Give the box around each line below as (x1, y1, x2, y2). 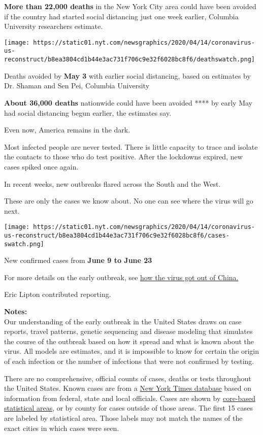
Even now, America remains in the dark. (4, 124, 130, 135)
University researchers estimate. (4, 21, 103, 31)
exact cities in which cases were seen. (4, 422, 119, 433)
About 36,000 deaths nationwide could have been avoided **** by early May (4, 97, 253, 108)
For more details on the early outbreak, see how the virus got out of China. (4, 272, 239, 282)
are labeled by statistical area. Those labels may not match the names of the (4, 412, 243, 423)
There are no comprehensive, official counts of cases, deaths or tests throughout (4, 373, 251, 383)
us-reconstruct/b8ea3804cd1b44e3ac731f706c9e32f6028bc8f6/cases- (4, 231, 229, 239)
